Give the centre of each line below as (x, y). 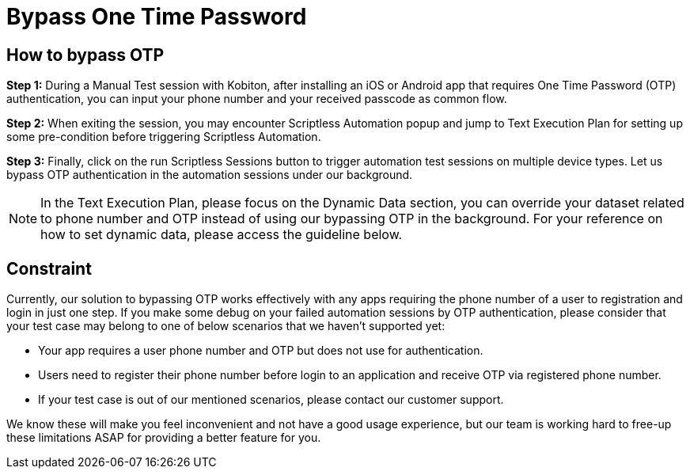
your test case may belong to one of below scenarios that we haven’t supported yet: (226, 326)
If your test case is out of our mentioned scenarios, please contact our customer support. (271, 400)
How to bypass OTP (85, 55)
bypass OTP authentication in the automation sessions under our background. (210, 175)
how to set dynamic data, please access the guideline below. (222, 235)
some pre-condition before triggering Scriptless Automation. (164, 137)
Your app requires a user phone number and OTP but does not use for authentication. (261, 351)
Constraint (49, 268)
